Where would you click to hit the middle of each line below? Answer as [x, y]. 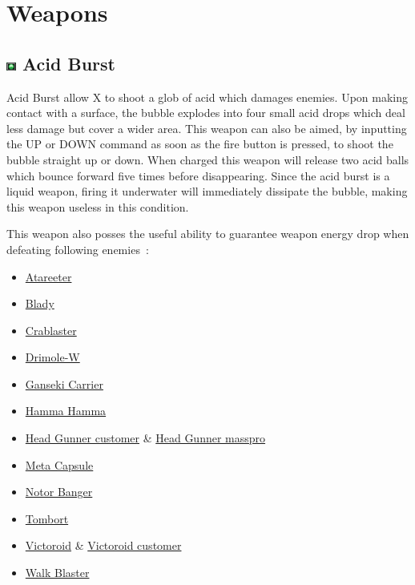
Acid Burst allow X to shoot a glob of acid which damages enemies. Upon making [207, 97]
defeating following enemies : [78, 249]
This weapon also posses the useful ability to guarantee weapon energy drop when [208, 234]
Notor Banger [59, 492]
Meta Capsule [59, 464]
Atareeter [48, 276]
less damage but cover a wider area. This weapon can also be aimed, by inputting [207, 128]
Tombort [47, 518]
